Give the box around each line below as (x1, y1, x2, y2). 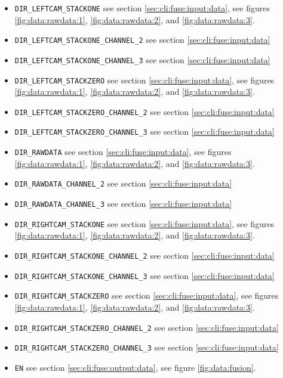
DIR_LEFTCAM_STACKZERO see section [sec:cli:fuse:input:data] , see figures (14, 73, 275, 86)
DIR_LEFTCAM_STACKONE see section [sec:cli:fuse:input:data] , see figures (14, 2, 270, 14)
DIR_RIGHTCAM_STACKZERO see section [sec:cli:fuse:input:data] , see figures (14, 289, 279, 302)
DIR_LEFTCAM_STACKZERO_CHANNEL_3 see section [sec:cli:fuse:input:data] (14, 125, 275, 138)
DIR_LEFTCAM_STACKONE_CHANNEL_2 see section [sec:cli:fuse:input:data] (14, 33, 270, 46)
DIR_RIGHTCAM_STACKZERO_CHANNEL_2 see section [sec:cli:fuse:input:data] (14, 321, 279, 333)
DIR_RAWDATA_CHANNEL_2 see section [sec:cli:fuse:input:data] (14, 177, 232, 190)
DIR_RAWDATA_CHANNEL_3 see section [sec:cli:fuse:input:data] (14, 197, 232, 210)
